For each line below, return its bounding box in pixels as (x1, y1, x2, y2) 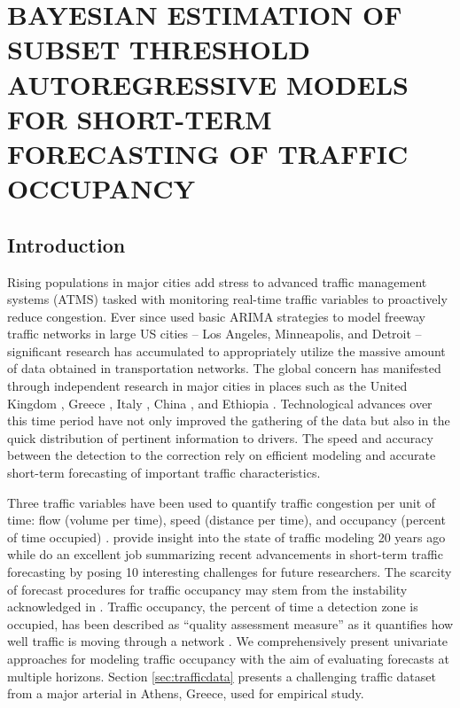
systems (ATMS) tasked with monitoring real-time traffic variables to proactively (7, 290, 448, 308)
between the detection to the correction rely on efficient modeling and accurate (7, 446, 436, 464)
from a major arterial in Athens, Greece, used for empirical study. (7, 684, 364, 703)
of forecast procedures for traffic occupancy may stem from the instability (7, 580, 408, 598)
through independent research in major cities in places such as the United (7, 377, 408, 395)
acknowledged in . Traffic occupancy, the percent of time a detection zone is (7, 597, 418, 616)
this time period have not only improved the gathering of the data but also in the (7, 411, 450, 430)
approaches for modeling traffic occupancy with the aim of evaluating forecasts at (7, 649, 449, 667)
